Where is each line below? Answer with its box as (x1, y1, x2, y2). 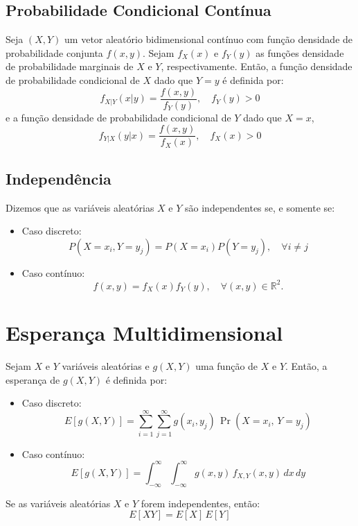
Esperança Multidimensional (6, 318, 283, 346)
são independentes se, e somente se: (185, 200, 335, 214)
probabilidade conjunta (6, 45, 103, 60)
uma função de (195, 358, 258, 373)
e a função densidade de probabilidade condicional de (6, 110, 231, 124)
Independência (6, 167, 111, 189)
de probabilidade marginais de (6, 59, 134, 74)
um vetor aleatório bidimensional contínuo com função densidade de (64, 32, 353, 46)
